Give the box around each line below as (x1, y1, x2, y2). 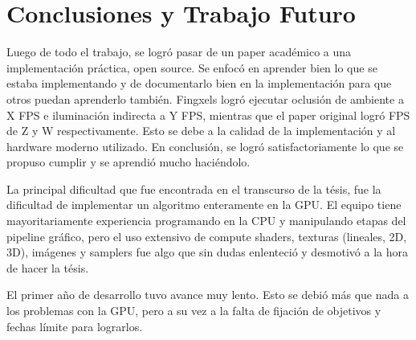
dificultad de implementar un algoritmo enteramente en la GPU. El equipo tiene (6, 196, 402, 213)
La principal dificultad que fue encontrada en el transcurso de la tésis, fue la (6, 180, 381, 197)
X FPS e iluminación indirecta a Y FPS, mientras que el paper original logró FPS (6, 106, 410, 123)
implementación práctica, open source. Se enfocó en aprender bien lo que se (6, 59, 377, 76)
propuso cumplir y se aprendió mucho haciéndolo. (6, 154, 251, 170)
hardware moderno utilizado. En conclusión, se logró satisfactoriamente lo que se (6, 137, 404, 154)
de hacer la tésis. (6, 259, 89, 276)
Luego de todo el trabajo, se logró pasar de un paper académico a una (6, 43, 352, 60)
